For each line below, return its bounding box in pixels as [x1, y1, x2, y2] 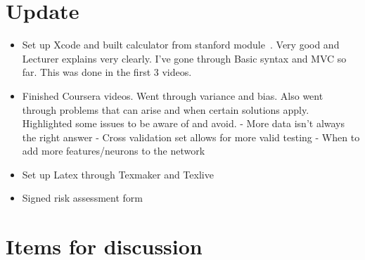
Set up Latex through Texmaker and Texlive [22, 167, 214, 181]
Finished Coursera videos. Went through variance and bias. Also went [22, 88, 324, 103]
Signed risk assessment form [22, 190, 143, 205]
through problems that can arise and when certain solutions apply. [22, 102, 309, 117]
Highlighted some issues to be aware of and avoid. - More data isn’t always [22, 116, 345, 131]
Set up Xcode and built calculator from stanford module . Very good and [22, 37, 340, 52]
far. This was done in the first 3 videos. [22, 65, 192, 79]
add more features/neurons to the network [22, 143, 205, 158]
